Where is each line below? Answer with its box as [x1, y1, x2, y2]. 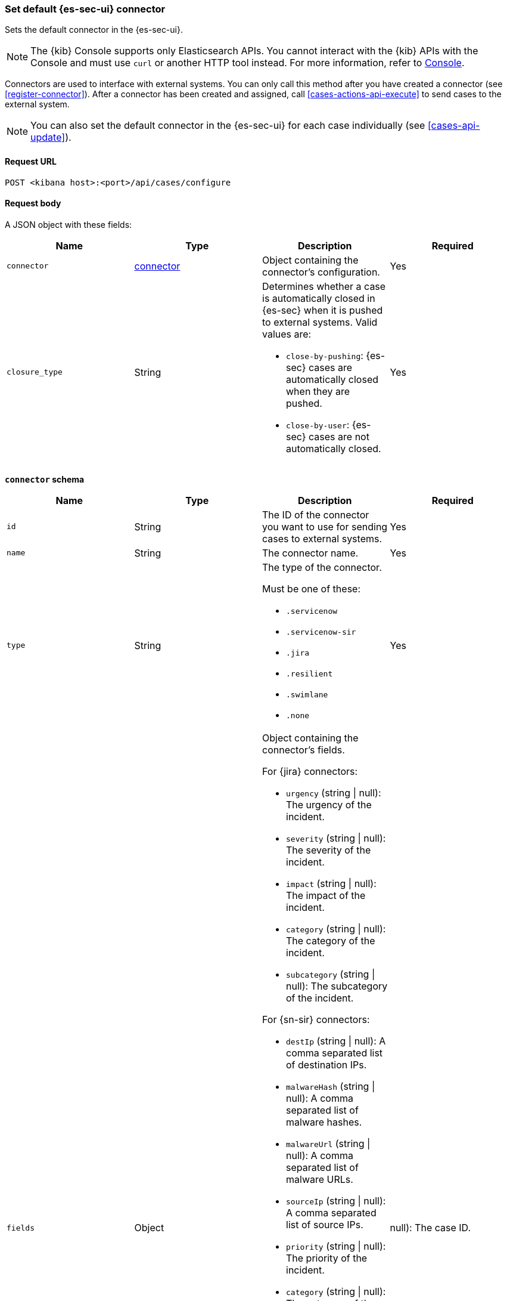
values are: [262, 327, 312, 340]
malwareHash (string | [286, 1080, 375, 1092]
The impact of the [286, 889, 366, 901]
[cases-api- [427, 119, 480, 132]
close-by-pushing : [286, 349, 363, 361]
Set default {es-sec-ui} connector [5, 3, 166, 15]
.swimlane [286, 690, 328, 699]
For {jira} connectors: [262, 765, 358, 777]
